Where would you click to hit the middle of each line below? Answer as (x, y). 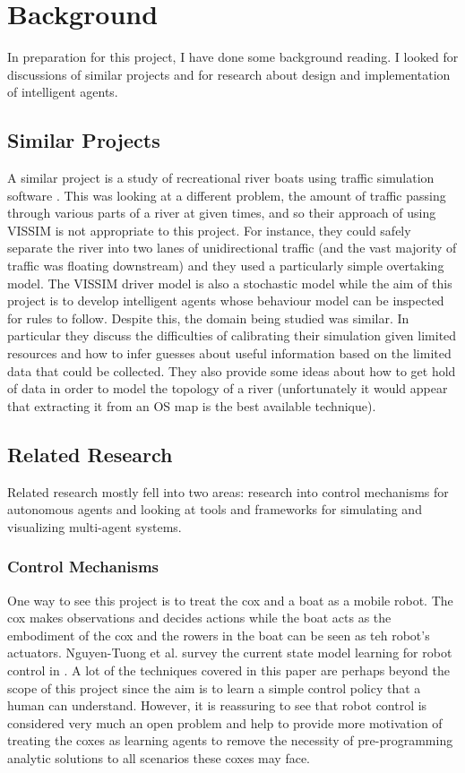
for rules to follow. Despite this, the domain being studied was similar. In (208, 318)
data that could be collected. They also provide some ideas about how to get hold (232, 370)
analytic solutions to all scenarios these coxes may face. (159, 757)
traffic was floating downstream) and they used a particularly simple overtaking (226, 266)
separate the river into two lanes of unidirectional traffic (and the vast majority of (232, 248)
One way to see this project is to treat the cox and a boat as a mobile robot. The (230, 600)
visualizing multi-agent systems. (95, 526)
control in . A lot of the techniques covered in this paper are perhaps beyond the (228, 670)
